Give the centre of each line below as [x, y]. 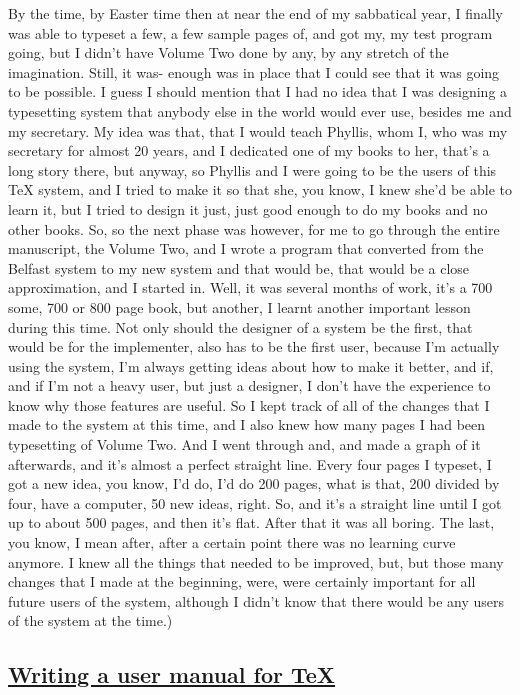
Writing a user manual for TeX [172, 674]
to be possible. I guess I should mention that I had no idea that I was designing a [258, 91]
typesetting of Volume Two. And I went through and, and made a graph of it [244, 444]
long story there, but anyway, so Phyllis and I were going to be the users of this [252, 169]
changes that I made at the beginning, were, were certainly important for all [242, 581]
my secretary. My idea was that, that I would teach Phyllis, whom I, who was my [258, 130]
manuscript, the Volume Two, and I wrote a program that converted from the [246, 248]
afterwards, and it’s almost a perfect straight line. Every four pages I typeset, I [250, 463]
